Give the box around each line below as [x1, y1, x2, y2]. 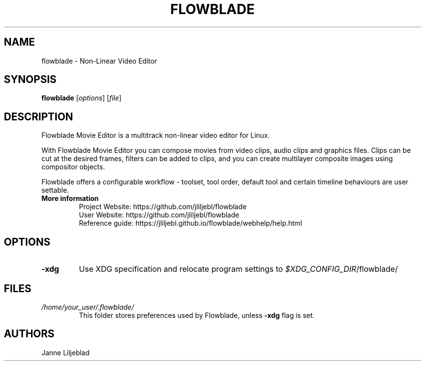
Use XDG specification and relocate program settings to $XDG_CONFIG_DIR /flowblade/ [79, 264, 398, 274]
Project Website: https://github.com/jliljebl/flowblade [79, 202, 247, 211]
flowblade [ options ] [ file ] [41, 94, 122, 102]
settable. [41, 186, 69, 195]
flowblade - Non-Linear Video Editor [41, 56, 157, 65]
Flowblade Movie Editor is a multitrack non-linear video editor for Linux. [41, 131, 270, 140]
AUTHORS [4, 328, 55, 340]
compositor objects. [41, 163, 105, 171]
